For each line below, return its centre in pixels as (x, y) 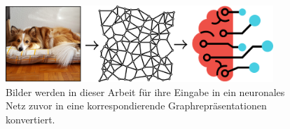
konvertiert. (30, 119)
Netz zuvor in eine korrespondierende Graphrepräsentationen (136, 106)
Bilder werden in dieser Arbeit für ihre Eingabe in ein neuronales (145, 91)
